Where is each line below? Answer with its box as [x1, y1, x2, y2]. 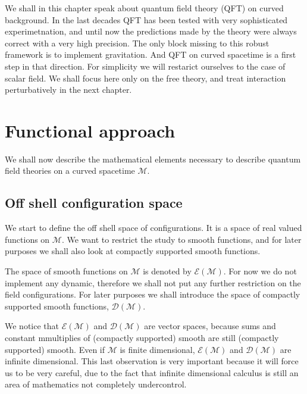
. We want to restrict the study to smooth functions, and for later [61, 233, 302, 245]
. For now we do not [223, 265, 297, 277]
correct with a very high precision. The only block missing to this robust [5, 36, 270, 49]
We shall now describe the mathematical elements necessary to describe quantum [5, 152, 301, 165]
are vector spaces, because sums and [144, 320, 276, 332]
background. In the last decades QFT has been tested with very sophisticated [5, 13, 288, 26]
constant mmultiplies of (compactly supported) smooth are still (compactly [5, 332, 279, 344]
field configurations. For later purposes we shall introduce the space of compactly [5, 288, 300, 301]
